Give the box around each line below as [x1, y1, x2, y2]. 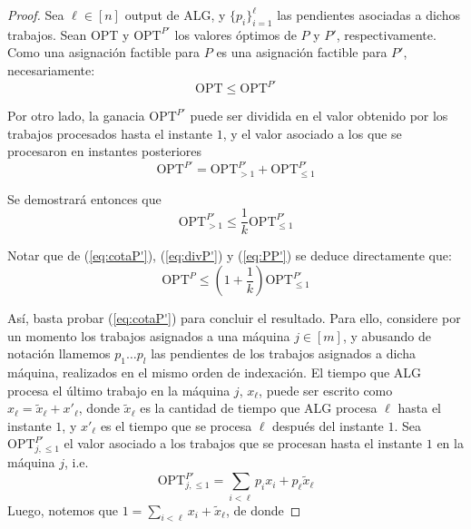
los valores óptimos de [174, 24, 297, 44]
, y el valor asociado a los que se [222, 123, 402, 142]
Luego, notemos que [7, 500, 118, 519]
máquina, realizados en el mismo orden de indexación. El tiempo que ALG [7, 363, 422, 382]
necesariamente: [7, 60, 95, 79]
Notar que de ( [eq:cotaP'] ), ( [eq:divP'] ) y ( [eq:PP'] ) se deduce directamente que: [7, 246, 452, 265]
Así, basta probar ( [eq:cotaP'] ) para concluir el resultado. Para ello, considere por [7, 309, 461, 328]
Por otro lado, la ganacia [7, 106, 145, 125]
